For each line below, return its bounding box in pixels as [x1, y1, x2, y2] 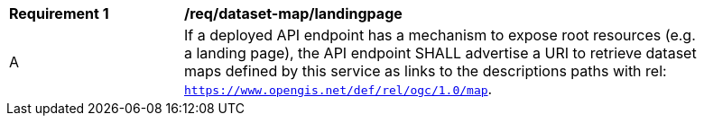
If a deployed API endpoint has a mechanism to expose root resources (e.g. [184, 26, 696, 44]
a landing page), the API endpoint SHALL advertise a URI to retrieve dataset [184, 44, 697, 62]
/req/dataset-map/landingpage [184, 4, 403, 22]
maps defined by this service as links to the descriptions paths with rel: [184, 62, 667, 80]
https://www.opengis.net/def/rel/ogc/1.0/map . [184, 80, 493, 98]
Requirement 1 [9, 4, 109, 22]
